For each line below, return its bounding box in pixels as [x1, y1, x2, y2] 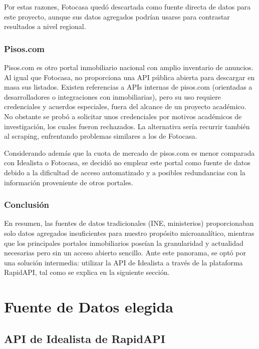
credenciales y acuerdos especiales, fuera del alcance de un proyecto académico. [4, 101, 246, 112]
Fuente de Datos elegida [4, 296, 174, 317]
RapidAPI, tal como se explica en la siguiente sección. [4, 267, 170, 277]
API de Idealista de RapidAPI [4, 330, 165, 346]
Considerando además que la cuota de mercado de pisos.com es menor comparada [4, 147, 255, 158]
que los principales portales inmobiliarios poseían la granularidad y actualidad [4, 237, 243, 248]
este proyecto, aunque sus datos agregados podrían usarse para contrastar [4, 11, 230, 22]
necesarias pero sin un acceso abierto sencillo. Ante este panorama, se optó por [4, 247, 246, 258]
